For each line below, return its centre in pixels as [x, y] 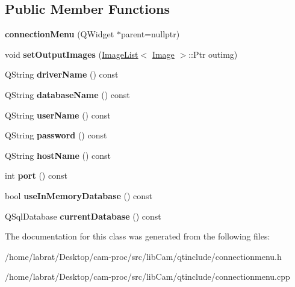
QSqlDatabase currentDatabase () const [83, 216]
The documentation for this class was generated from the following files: [138, 236]
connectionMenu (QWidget [60, 34]
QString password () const [56, 135]
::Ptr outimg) [213, 54]
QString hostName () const [58, 155]
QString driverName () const [62, 74]
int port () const [36, 175]
